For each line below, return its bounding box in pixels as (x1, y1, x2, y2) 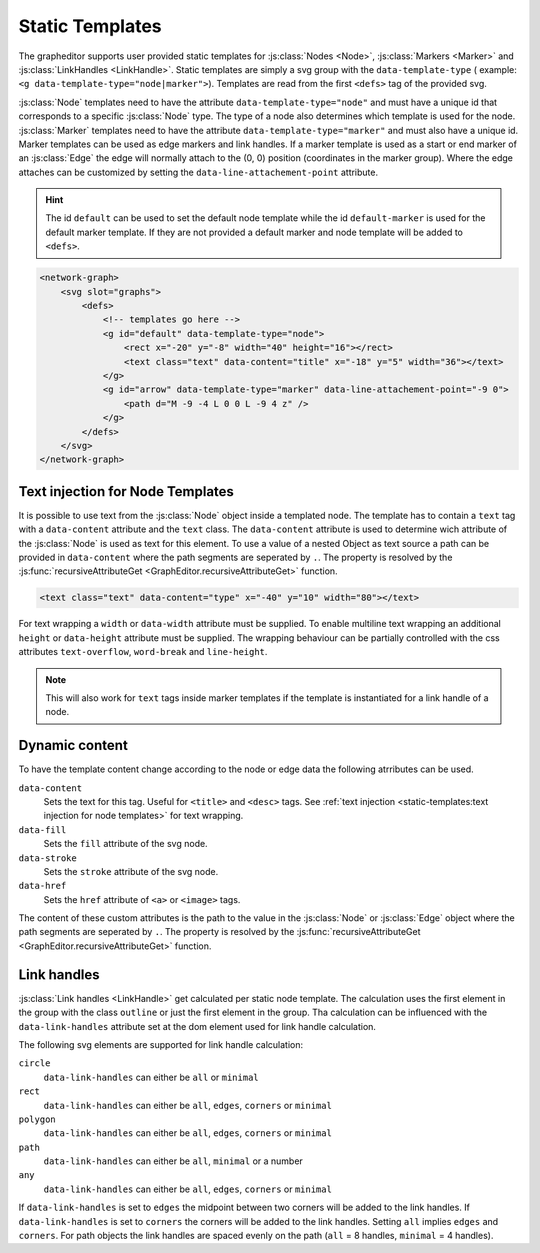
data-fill (18, 824, 67, 835)
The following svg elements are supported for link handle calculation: (18, 1038, 304, 1050)
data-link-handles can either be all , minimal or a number (43, 1155, 304, 1167)
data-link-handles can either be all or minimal (43, 1071, 259, 1083)
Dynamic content (18, 737, 129, 754)
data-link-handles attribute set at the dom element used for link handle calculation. (18, 1020, 377, 1032)
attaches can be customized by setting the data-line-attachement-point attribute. (18, 166, 379, 178)
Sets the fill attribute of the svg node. (43, 838, 209, 850)
